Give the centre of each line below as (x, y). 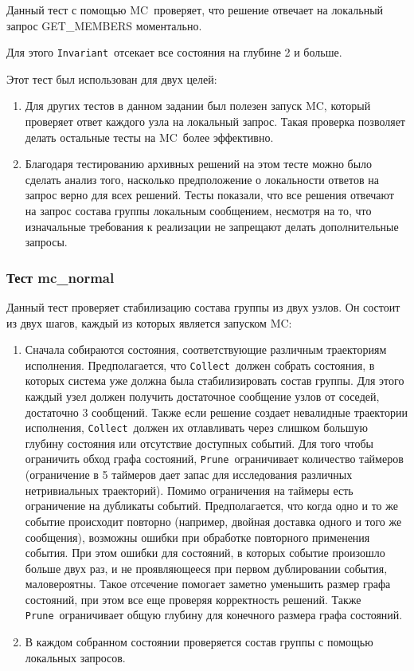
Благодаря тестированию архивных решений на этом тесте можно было (199, 164)
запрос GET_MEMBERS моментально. (104, 25)
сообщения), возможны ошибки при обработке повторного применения (197, 537)
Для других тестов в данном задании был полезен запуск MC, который (198, 106)
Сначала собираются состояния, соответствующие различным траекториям (206, 349)
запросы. (46, 242)
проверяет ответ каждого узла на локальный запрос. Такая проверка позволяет (215, 122)
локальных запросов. (75, 657)
